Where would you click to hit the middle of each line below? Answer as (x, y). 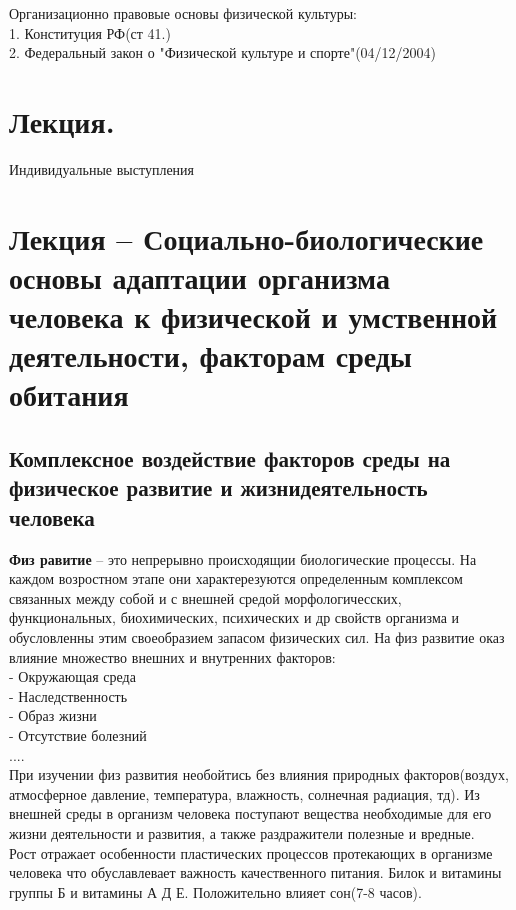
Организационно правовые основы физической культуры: (183, 13)
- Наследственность (68, 695)
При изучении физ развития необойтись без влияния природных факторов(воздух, (259, 774)
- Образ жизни (53, 715)
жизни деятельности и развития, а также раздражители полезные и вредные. (242, 832)
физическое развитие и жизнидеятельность (218, 487)
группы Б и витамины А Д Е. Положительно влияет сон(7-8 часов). (215, 891)
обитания (69, 394)
